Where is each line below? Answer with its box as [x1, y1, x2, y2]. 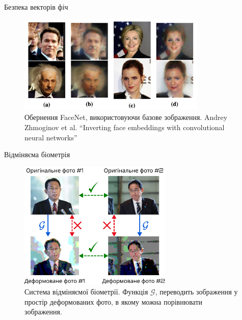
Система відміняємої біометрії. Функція [24, 286, 148, 297]
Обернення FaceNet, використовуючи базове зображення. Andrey [24, 112, 228, 122]
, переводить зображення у [155, 286, 238, 297]
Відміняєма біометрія [4, 149, 70, 160]
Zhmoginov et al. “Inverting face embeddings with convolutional [24, 121, 225, 132]
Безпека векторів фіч [4, 2, 68, 12]
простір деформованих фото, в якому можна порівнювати [24, 296, 203, 307]
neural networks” [24, 132, 77, 142]
